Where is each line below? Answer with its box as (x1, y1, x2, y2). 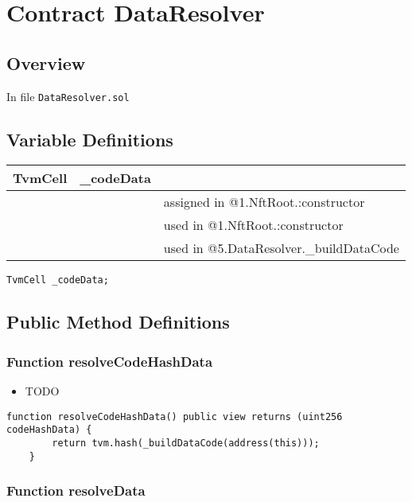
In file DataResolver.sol (6, 88, 130, 104)
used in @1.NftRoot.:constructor (163, 216, 344, 235)
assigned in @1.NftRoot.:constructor (163, 193, 365, 212)
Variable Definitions (6, 126, 173, 151)
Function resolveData (6, 481, 146, 500)
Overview (6, 50, 86, 75)
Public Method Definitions (6, 309, 230, 334)
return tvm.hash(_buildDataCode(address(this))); (52, 438, 320, 449)
